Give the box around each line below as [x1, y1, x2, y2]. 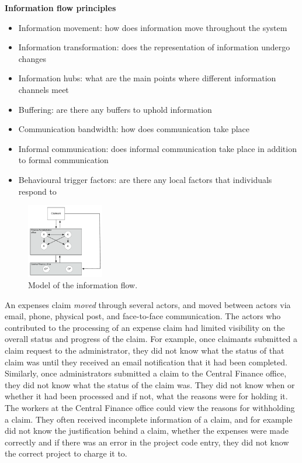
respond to [18, 185, 57, 197]
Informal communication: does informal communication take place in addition [18, 142, 297, 154]
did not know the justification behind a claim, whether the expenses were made [5, 424, 289, 437]
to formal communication [18, 154, 109, 166]
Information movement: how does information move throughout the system [18, 21, 287, 33]
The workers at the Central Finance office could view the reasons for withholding [5, 402, 295, 414]
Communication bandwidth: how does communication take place [18, 123, 249, 135]
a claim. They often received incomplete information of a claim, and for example [5, 413, 293, 425]
